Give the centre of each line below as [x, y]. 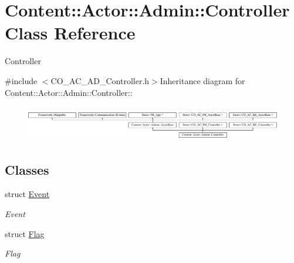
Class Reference [70, 33]
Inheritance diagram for [202, 80]
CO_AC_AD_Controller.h [100, 80]
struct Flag [25, 233]
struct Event [27, 194]
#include [21, 80]
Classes [27, 169]
